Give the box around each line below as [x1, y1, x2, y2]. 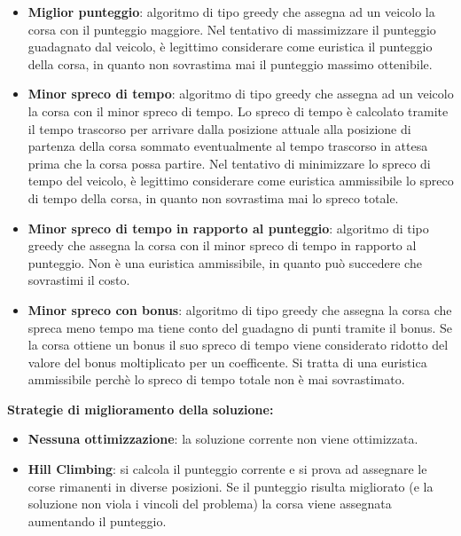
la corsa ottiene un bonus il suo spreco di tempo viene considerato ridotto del [27, 335, 449, 354]
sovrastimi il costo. [27, 271, 130, 289]
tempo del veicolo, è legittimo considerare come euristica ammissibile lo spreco [27, 171, 454, 190]
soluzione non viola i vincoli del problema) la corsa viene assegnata [27, 494, 392, 513]
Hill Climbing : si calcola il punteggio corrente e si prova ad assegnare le [27, 460, 427, 478]
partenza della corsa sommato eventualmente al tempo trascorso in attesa [27, 137, 428, 155]
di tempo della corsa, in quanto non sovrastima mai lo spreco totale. [27, 188, 399, 207]
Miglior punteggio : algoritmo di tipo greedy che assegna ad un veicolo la [27, 3, 435, 20]
